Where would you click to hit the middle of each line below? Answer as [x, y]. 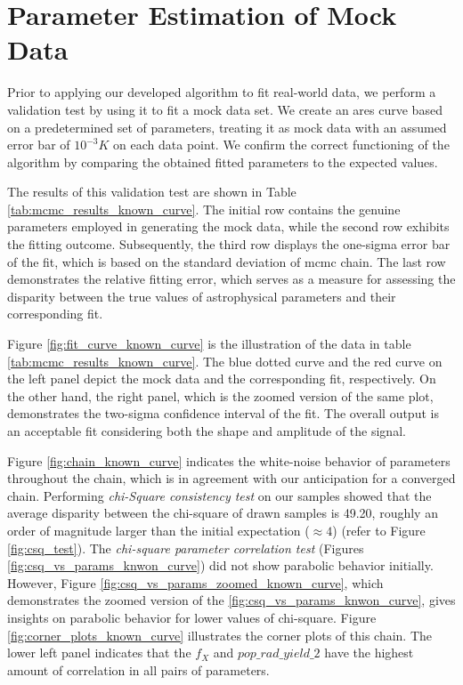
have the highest [369, 653]
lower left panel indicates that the [99, 653]
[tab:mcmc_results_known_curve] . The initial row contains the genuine [204, 209]
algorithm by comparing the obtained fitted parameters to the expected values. [223, 161]
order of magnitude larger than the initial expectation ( [158, 530]
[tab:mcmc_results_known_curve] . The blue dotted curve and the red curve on [225, 361]
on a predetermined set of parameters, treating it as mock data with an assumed [227, 127]
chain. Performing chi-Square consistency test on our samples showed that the [219, 495]
